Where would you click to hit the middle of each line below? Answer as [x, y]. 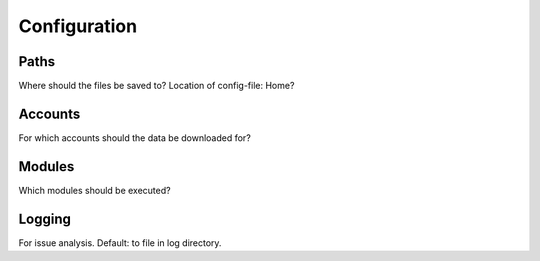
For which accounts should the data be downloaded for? [135, 137]
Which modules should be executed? [94, 190]
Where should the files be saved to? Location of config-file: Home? [156, 86]
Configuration [78, 26]
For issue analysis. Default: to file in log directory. [120, 242]
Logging [45, 218]
